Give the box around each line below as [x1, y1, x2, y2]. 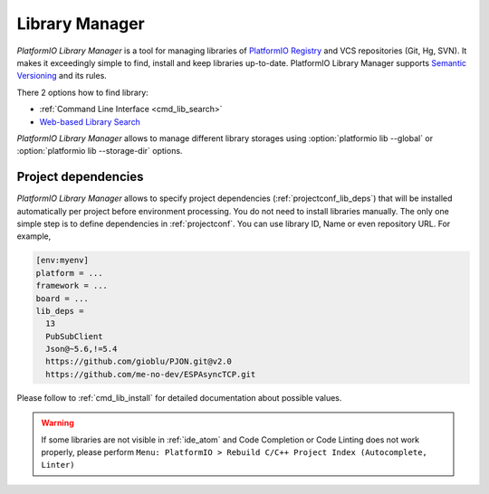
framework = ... [35, 280, 109, 291]
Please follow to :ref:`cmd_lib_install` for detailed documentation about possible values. [16, 392, 342, 403]
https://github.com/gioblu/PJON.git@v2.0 [45, 356, 233, 366]
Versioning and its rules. [16, 71, 108, 81]
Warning [41, 417, 74, 429]
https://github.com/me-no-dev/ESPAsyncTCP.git [45, 369, 256, 379]
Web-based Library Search [39, 116, 140, 127]
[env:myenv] [35, 255, 90, 266]
